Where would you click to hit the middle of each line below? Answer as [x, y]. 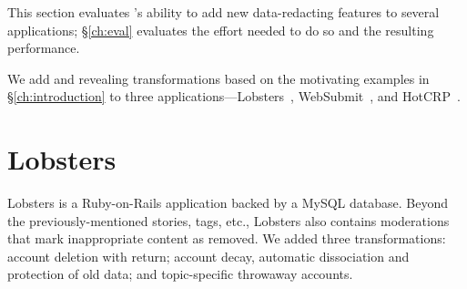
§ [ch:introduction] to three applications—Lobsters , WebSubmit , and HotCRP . [234, 96]
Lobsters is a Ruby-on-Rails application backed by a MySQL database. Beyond [228, 203]
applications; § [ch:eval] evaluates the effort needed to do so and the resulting [221, 30]
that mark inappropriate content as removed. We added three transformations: [227, 238]
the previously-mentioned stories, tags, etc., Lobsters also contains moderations [228, 220]
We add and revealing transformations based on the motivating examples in [218, 78]
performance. [44, 48]
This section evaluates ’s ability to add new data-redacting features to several [223, 12]
